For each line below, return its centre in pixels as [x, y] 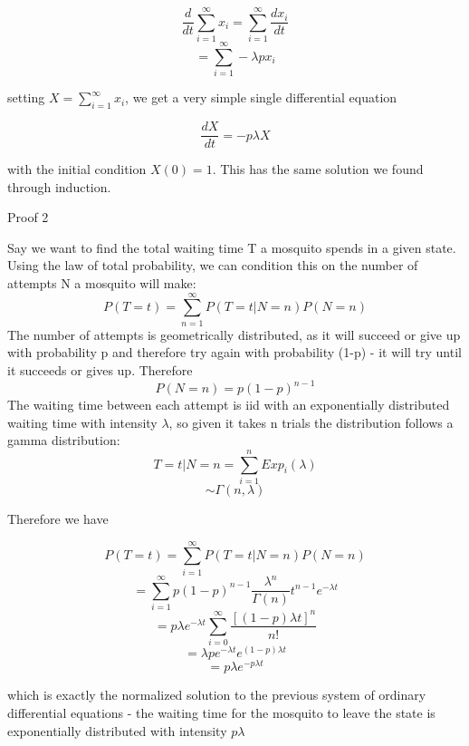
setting [26, 97]
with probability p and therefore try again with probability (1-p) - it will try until [234, 352]
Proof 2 [28, 217]
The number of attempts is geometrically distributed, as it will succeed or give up [234, 334]
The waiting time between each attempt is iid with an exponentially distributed [229, 405]
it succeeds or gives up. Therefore [100, 369]
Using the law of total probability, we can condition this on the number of [213, 265]
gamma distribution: [64, 440]
